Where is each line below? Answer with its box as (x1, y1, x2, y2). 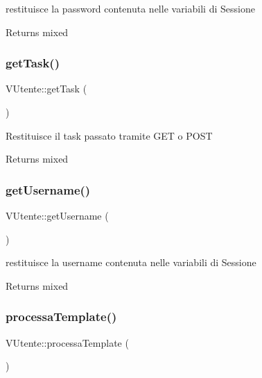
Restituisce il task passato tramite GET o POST (6, 128, 213, 142)
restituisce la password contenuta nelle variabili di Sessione (6, 1, 255, 15)
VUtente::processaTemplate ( (6, 335, 129, 350)
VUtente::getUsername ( (6, 208, 109, 222)
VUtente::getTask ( (6, 81, 87, 96)
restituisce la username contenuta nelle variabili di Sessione (6, 255, 256, 270)
